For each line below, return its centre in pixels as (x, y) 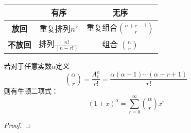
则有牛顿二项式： (31, 90)
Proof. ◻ (17, 125)
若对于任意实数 (28, 66)
